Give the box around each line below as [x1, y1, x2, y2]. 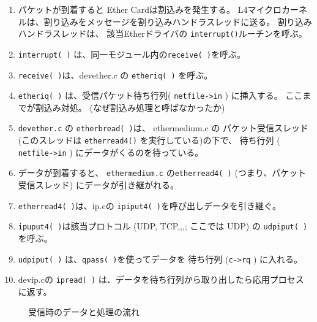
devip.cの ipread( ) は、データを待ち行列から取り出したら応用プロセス [18, 273, 304, 286]
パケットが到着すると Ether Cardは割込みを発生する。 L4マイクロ [18, 3, 282, 15]
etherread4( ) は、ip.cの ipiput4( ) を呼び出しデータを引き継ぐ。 [18, 199, 281, 212]
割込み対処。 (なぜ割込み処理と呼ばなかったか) [35, 101, 225, 113]
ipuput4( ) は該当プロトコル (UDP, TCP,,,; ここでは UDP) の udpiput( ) [18, 220, 308, 232]
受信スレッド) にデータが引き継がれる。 [18, 178, 179, 191]
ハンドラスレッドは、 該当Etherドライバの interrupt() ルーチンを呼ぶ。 [18, 27, 307, 40]
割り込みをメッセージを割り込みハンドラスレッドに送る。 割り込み [43, 15, 312, 28]
